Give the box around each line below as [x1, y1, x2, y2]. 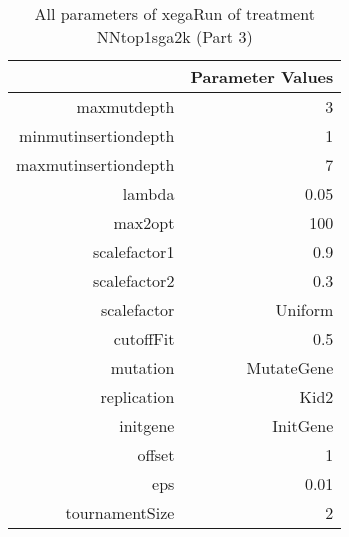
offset [137, 443, 175, 466]
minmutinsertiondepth [19, 124, 175, 147]
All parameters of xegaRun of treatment [34, 2, 315, 25]
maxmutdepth [76, 95, 175, 118]
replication [100, 385, 175, 408]
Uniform [275, 298, 334, 321]
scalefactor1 [92, 240, 175, 263]
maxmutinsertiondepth [16, 153, 175, 176]
